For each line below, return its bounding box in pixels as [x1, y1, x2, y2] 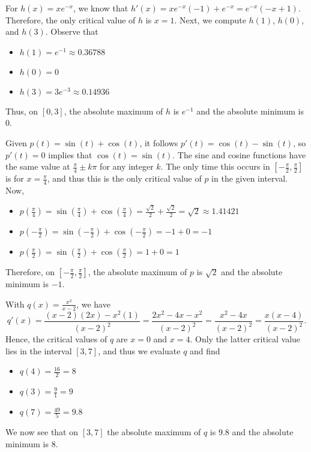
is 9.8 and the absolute [210, 426, 294, 438]
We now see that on [5, 426, 79, 438]
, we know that [73, 2, 128, 14]
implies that [48, 148, 92, 161]
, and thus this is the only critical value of [47, 172, 202, 185]
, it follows [139, 136, 178, 149]
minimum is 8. [5, 437, 58, 450]
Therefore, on [5, 266, 55, 278]
